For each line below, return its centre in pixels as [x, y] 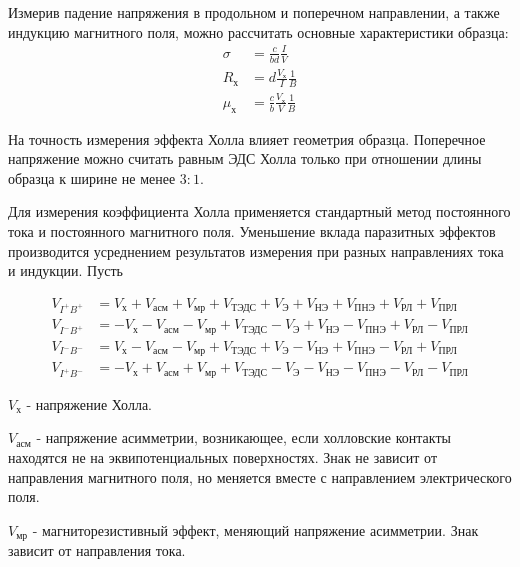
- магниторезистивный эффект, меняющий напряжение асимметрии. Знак [255, 529]
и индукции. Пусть [65, 270]
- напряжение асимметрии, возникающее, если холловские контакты [243, 437]
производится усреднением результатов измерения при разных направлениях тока [256, 250]
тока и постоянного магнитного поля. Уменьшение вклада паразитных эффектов [252, 231]
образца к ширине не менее [92, 177]
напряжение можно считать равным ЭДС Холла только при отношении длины [245, 158]
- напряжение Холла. [89, 403]
